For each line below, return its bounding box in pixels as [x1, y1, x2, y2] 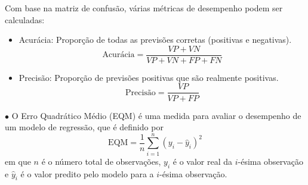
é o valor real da [173, 155, 232, 167]
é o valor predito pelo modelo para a [20, 167, 154, 180]
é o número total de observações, [41, 155, 161, 167]
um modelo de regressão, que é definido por [5, 121, 164, 133]
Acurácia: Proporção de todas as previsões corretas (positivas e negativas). [19, 33, 292, 46]
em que [5, 155, 31, 167]
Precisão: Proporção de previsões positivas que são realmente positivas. [19, 71, 279, 83]
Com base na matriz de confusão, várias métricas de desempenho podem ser [5, 2, 283, 14]
